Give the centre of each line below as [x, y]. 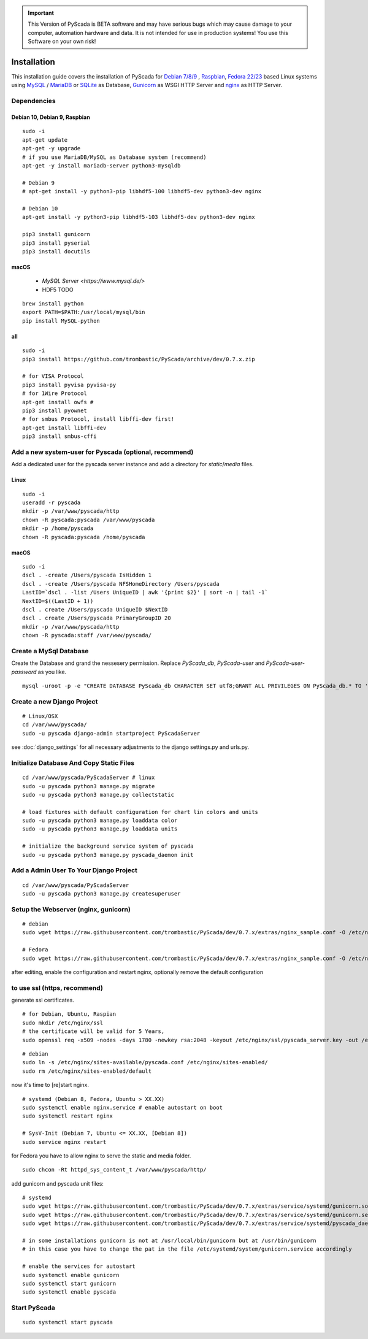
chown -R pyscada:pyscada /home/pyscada [84, 537]
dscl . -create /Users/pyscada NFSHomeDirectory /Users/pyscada [121, 584]
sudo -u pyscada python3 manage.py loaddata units [100, 829]
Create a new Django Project [55, 701]
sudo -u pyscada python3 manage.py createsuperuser [102, 893]
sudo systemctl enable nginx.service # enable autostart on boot [123, 1107]
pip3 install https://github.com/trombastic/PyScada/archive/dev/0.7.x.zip [139, 359]
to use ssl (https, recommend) [57, 988]
